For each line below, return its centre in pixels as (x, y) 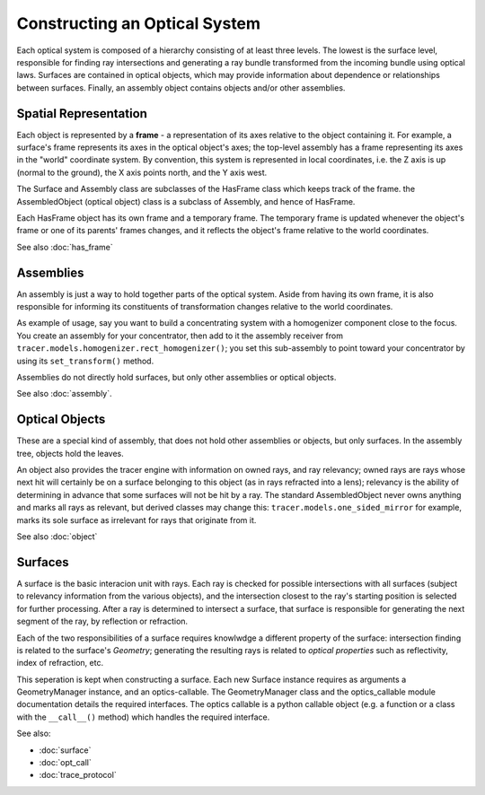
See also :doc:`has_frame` (65, 247)
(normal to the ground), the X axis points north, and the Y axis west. (142, 172)
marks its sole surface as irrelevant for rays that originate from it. (137, 520)
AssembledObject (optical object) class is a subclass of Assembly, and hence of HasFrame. (186, 201)
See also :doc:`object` (57, 537)
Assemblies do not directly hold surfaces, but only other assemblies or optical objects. (176, 377)
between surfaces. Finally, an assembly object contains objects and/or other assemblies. (181, 87)
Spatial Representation (82, 114)
